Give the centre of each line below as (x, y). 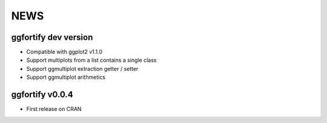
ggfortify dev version (52, 37)
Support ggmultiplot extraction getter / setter (82, 68)
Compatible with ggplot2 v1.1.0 (64, 52)
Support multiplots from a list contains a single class (91, 60)
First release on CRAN (54, 109)
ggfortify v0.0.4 (42, 95)
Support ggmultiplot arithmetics (66, 77)
